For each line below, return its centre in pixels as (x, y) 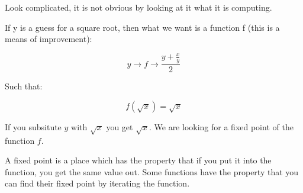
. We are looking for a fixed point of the (221, 126)
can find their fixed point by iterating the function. (97, 183)
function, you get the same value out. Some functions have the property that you (152, 171)
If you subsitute (33, 126)
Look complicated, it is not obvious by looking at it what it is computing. (138, 7)
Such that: (24, 86)
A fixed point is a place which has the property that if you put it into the (138, 160)
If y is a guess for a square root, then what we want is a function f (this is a (142, 27)
